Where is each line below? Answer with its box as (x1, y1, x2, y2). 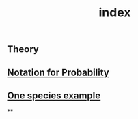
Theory (7, 43, 40, 55)
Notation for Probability (7, 66, 109, 78)
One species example (7, 90, 101, 101)
